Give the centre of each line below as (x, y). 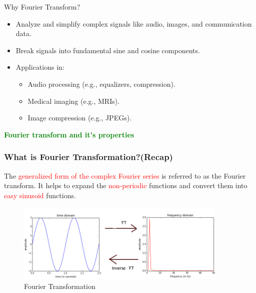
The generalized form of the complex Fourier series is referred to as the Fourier (125, 175)
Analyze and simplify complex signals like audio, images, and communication (134, 23)
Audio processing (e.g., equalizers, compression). (101, 84)
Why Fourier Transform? (42, 7)
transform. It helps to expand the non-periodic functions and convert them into (126, 185)
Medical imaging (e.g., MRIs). (74, 101)
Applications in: (40, 67)
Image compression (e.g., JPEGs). (80, 118)
